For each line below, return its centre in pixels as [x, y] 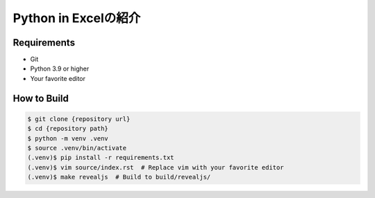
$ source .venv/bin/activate [77, 148]
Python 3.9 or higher [60, 69]
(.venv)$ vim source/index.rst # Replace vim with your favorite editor [156, 167]
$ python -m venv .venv [68, 138]
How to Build [41, 98]
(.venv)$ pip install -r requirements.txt [101, 158]
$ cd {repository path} [68, 129]
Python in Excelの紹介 [77, 18]
